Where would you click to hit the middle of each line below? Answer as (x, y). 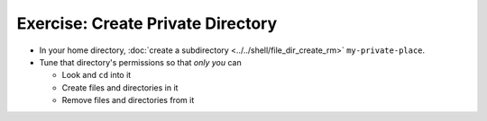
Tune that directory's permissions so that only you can (141, 62)
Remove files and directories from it (128, 100)
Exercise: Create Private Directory (147, 23)
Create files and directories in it (120, 87)
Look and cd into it (96, 75)
